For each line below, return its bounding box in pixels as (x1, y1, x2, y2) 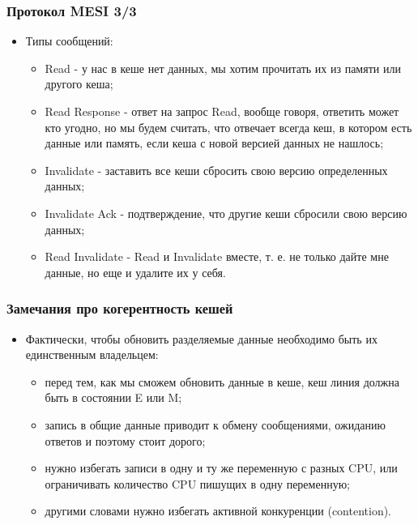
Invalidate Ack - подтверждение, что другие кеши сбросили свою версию (45, 204, 407, 221)
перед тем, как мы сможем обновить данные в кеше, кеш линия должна (45, 373, 399, 390)
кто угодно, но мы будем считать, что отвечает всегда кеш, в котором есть (45, 118, 412, 135)
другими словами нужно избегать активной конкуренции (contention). (45, 502, 391, 519)
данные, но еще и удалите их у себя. (45, 263, 226, 280)
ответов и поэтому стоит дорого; (45, 432, 206, 449)
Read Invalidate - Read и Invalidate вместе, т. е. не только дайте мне (45, 248, 389, 265)
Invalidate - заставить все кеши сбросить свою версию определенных (45, 161, 388, 178)
